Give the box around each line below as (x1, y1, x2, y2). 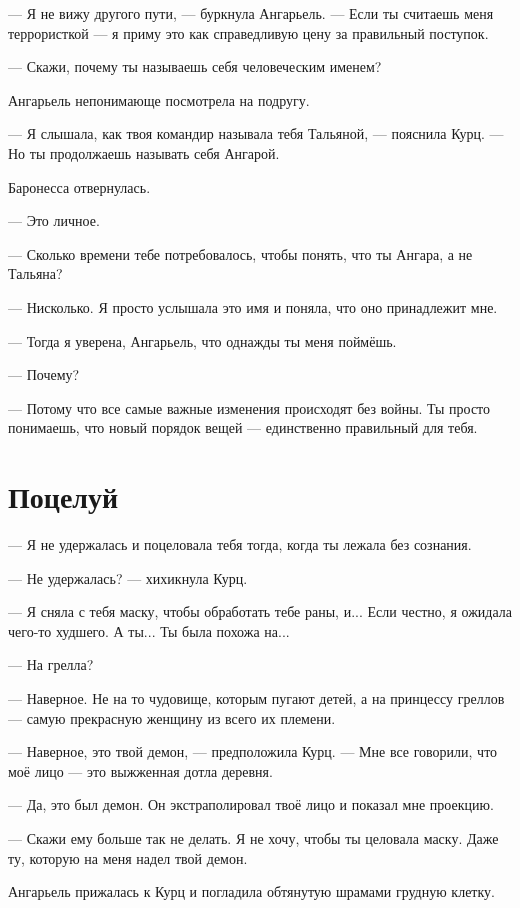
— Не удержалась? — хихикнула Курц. (8, 567, 248, 588)
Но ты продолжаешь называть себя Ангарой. (8, 142, 280, 163)
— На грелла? (8, 654, 94, 675)
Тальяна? (8, 263, 63, 284)
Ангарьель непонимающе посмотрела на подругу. (8, 89, 310, 110)
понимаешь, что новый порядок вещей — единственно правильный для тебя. (8, 417, 478, 438)
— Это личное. (8, 210, 100, 231)
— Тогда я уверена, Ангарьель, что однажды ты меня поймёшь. (8, 330, 397, 351)
